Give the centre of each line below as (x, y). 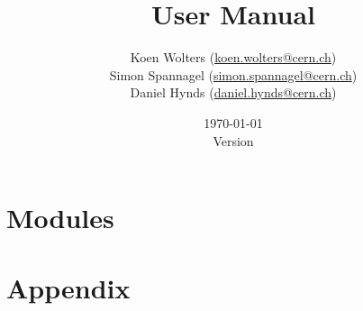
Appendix (68, 288)
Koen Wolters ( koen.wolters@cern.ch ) (233, 57)
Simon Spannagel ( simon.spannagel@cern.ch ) (233, 74)
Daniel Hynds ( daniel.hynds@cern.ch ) (233, 92)
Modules (60, 218)
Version (233, 140)
